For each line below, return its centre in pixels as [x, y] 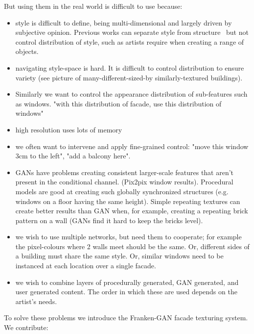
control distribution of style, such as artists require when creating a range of [130, 41]
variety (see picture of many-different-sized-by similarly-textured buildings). [129, 77]
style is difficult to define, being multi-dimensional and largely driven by [124, 22]
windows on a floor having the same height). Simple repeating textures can [128, 201]
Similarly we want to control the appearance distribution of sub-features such [131, 94]
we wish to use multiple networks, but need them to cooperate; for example [128, 237]
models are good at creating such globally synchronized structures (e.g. [122, 191]
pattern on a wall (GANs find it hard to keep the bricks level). [109, 220]
